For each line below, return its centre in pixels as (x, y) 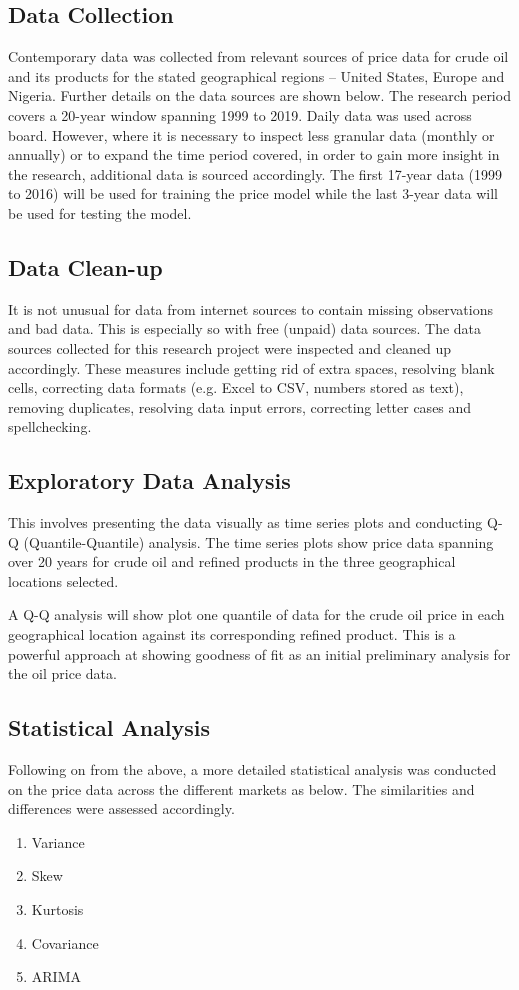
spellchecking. (50, 426)
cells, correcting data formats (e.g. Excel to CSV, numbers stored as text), (236, 387)
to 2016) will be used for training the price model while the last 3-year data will (253, 193)
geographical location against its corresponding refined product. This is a (232, 634)
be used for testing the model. (100, 212)
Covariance (65, 942)
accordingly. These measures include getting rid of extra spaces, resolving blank (251, 367)
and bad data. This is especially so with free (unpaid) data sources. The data (245, 328)
